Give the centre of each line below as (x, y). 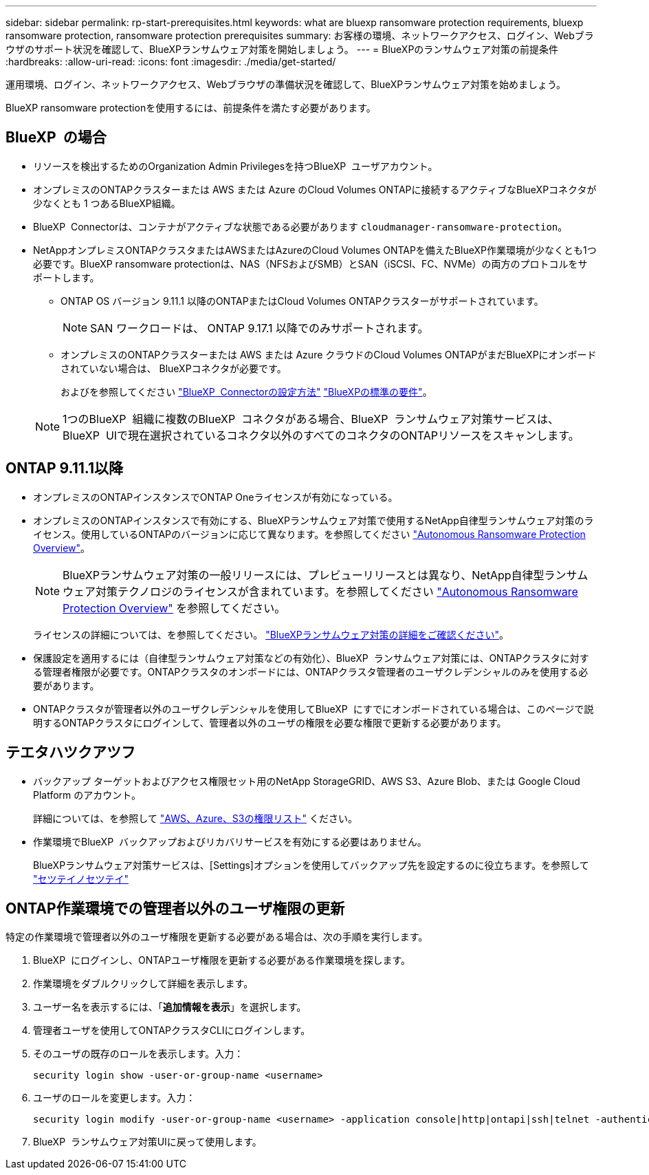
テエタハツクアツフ (70, 753)
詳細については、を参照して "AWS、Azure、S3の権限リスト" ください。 (195, 818)
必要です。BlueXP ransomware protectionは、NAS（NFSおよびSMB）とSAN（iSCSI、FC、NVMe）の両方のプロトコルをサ (310, 263)
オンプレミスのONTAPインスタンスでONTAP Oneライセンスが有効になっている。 (216, 497)
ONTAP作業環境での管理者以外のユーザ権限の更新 (175, 908)
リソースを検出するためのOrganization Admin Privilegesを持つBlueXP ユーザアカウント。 (235, 166)
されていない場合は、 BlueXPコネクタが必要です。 (174, 368)
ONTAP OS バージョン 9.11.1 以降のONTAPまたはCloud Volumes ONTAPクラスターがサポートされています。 (302, 301)
